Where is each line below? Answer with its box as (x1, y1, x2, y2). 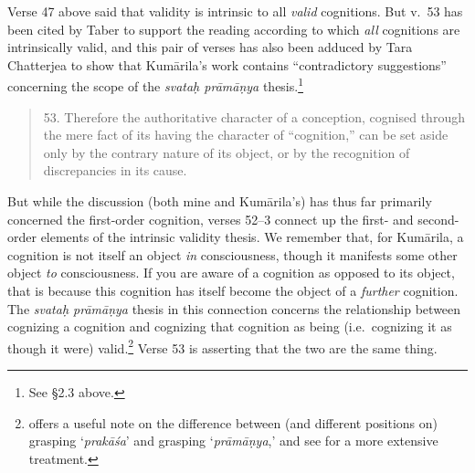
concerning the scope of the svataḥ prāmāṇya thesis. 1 (7, 74, 304, 96)
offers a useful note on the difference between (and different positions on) (28, 413, 438, 432)
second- (417, 209, 459, 228)
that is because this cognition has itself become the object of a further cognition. (7, 280, 459, 300)
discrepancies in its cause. (43, 161, 187, 180)
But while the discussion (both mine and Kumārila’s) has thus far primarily (7, 192, 432, 210)
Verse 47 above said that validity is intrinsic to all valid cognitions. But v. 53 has (7, 2, 463, 20)
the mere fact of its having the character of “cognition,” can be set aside (43, 125, 449, 144)
